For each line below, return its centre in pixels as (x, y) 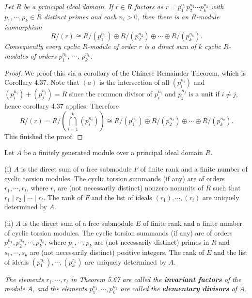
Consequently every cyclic (42, 46)
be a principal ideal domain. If (68, 6)
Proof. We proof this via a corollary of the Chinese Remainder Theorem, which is (125, 72)
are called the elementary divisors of (179, 289)
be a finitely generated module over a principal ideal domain (113, 152)
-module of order (112, 46)
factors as (149, 6)
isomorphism (23, 26)
